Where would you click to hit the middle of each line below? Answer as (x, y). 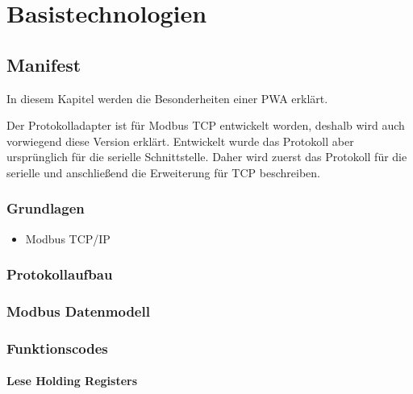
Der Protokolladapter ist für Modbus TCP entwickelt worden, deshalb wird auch (206, 125)
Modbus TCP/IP (68, 238)
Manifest (44, 64)
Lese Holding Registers (72, 381)
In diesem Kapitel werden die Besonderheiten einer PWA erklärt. (167, 98)
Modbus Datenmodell (78, 311)
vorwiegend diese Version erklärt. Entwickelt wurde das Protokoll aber (180, 141)
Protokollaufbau (60, 274)
